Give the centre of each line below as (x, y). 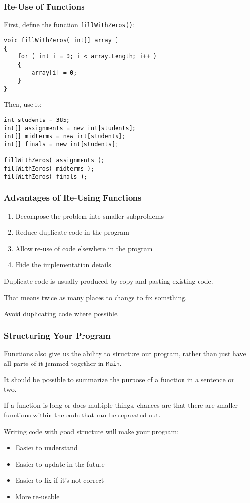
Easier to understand (46, 447)
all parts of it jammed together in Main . (63, 363)
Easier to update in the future (60, 463)
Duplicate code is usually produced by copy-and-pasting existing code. (108, 281)
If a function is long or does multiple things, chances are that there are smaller (121, 405)
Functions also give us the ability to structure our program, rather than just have (125, 353)
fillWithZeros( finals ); (46, 177)
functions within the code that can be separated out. (82, 414)
